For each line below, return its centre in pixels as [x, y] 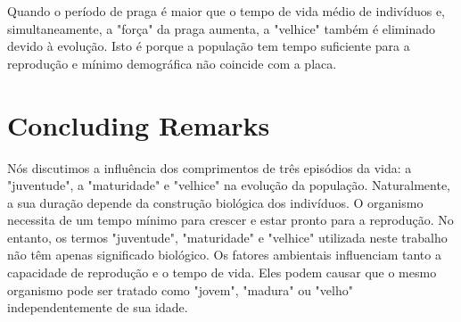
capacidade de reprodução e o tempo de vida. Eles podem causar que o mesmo [222, 272]
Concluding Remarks [139, 124]
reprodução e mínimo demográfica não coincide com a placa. [172, 63]
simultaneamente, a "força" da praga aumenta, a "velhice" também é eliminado [221, 28]
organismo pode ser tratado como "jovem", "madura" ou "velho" [180, 289]
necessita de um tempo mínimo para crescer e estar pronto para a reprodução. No [230, 220]
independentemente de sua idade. [98, 307]
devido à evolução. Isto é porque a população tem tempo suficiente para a [209, 46]
